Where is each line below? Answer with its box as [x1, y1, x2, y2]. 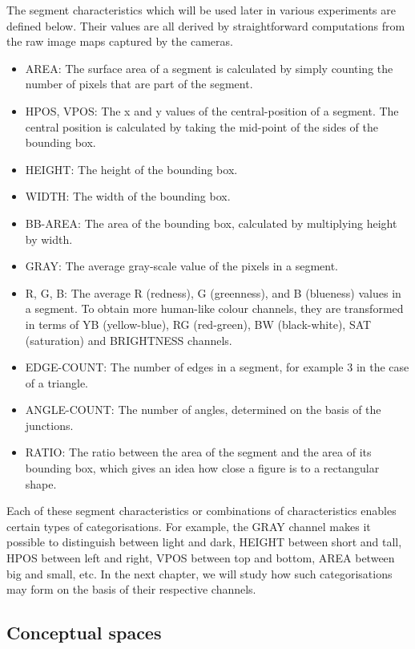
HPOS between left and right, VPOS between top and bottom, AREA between [6, 550, 395, 566]
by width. [25, 230, 73, 247]
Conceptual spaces [6, 620, 162, 645]
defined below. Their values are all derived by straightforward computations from [6, 17, 405, 34]
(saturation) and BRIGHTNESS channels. [25, 331, 232, 348]
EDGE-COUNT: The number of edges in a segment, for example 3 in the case [25, 359, 409, 375]
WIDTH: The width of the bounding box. [25, 188, 231, 205]
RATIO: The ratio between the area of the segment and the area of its [25, 444, 372, 460]
